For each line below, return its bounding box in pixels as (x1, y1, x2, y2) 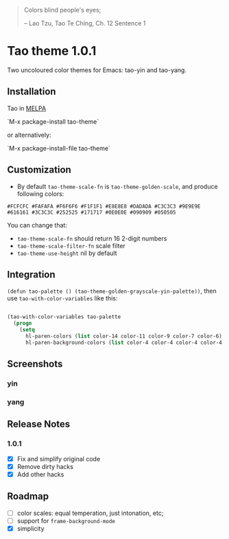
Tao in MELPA (7, 104, 47, 112)
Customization (7, 164, 72, 176)
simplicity (16, 524, 45, 532)
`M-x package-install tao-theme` (7, 117, 99, 126)
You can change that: (7, 221, 67, 229)
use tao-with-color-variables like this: (7, 294, 118, 302)
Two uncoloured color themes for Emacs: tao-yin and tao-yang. (7, 65, 187, 74)
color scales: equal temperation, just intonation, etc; (16, 509, 164, 517)
